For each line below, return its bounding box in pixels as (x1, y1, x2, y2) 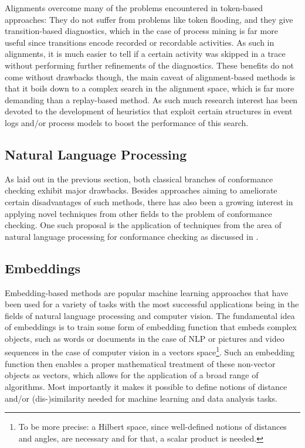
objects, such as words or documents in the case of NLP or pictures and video (5, 332, 284, 344)
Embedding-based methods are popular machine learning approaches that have (5, 286, 289, 298)
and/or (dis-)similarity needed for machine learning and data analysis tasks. (5, 392, 277, 404)
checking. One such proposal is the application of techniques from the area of (5, 219, 282, 231)
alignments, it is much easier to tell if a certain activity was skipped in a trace (5, 47, 286, 60)
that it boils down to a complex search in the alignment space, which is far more (5, 82, 294, 94)
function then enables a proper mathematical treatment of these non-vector (5, 357, 276, 369)
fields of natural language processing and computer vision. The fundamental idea (5, 309, 295, 321)
